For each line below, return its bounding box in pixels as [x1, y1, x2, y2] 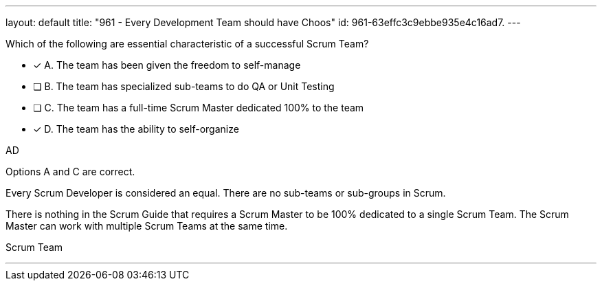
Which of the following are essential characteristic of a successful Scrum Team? [5, 38, 369, 49]
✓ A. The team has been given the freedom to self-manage [33, 59, 301, 71]
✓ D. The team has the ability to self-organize [33, 123, 239, 135]
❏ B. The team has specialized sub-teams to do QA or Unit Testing [33, 80, 335, 92]
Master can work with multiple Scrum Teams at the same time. [5, 220, 288, 232]
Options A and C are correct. [5, 166, 135, 177]
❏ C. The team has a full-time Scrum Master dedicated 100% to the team [33, 102, 364, 113]
